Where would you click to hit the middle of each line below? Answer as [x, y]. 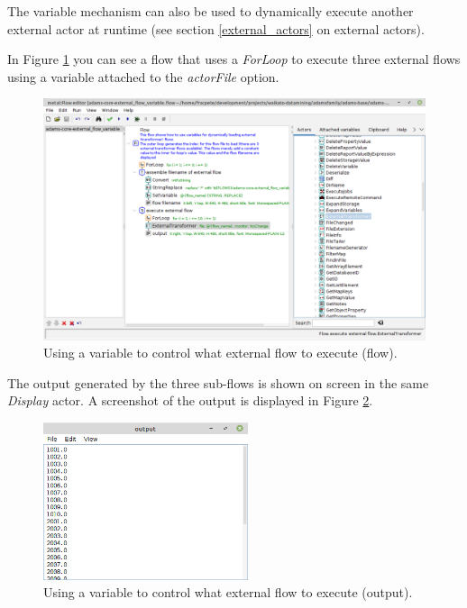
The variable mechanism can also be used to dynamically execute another [211, 11]
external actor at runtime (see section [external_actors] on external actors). [216, 28]
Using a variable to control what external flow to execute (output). [228, 592]
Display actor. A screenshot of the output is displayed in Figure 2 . [190, 400]
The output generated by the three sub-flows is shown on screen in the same [218, 382]
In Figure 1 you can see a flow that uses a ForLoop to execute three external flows [234, 59]
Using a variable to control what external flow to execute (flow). [220, 353]
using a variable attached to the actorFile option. [143, 76]
